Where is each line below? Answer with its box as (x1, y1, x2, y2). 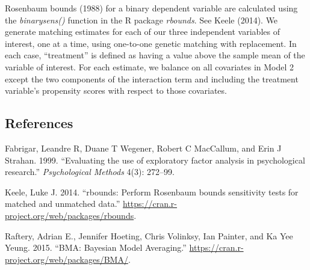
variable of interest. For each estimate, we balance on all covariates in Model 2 (5, 60, 294, 73)
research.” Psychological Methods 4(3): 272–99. (5, 165, 175, 178)
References (5, 114, 73, 132)
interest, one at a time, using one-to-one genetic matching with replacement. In (5, 37, 297, 49)
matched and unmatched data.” (5, 197, 120, 210)
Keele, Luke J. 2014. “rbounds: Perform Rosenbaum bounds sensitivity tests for (5, 185, 299, 198)
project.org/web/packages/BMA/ (5, 253, 128, 265)
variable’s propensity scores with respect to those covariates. (5, 84, 227, 97)
